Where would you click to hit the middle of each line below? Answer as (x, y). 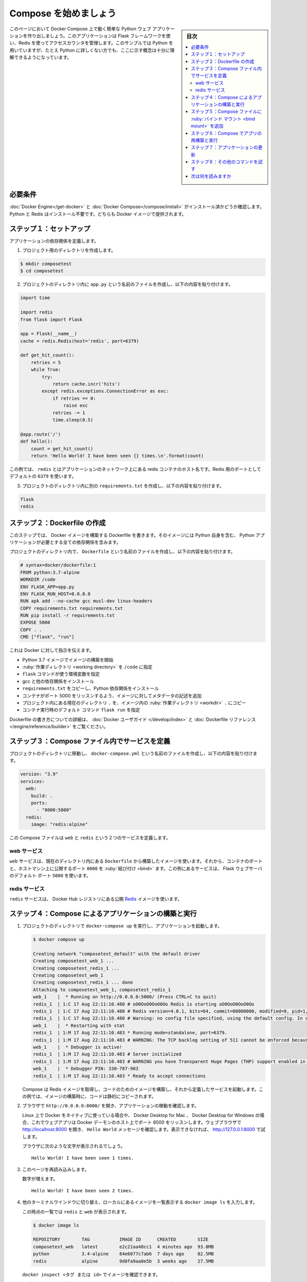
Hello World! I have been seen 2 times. (83, 1190)
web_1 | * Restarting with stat (79, 1025)
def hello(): (37, 442)
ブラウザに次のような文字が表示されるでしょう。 (74, 1146)
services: (32, 781)
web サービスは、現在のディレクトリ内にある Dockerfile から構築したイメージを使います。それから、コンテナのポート (136, 861)
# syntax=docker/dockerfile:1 (58, 565)
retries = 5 (46, 362)
